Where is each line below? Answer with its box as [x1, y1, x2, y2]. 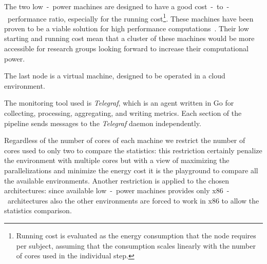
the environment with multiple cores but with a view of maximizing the [4, 155, 230, 166]
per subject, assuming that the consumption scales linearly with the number [16, 240, 256, 251]
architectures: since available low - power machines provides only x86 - [4, 185, 230, 196]
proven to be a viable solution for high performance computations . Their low [4, 23, 249, 33]
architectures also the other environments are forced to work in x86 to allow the [7, 195, 259, 206]
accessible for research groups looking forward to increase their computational [4, 43, 249, 54]
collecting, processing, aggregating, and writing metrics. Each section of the [4, 108, 242, 118]
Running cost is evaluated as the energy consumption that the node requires [16, 230, 256, 240]
